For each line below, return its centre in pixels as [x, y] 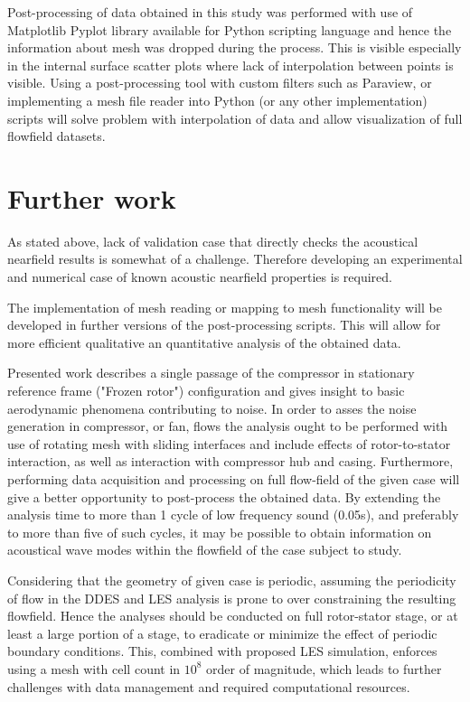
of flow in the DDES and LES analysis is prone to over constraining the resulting [232, 598]
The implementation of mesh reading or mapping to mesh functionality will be [225, 307]
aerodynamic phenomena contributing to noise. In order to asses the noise [212, 408]
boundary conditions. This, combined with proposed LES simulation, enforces [222, 651]
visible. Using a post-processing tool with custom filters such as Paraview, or [220, 83]
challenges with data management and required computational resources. [209, 686]
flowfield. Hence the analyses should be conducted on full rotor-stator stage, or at [233, 616]
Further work [92, 197]
